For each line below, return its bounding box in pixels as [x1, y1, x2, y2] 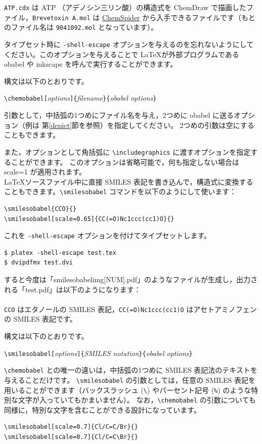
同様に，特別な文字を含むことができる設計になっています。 [4, 404, 201, 415]
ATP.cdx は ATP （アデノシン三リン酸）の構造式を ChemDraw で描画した [4, 2, 247, 12]
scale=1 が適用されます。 [4, 166, 86, 177]
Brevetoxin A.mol [32, 14, 91, 22]
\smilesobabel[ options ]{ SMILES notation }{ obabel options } [4, 347, 193, 358]
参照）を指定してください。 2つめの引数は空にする [85, 119, 254, 130]
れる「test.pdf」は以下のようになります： [4, 284, 141, 294]
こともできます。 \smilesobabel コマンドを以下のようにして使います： [4, 186, 237, 197]
